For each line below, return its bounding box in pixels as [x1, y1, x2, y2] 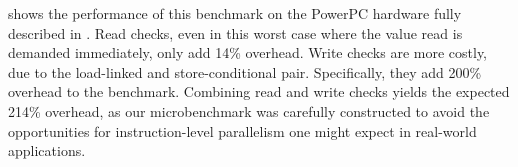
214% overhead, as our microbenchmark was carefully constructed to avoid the [8, 100, 490, 121]
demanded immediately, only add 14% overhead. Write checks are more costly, [8, 42, 488, 63]
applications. [8, 140, 86, 161]
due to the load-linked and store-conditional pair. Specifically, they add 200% [8, 61, 482, 82]
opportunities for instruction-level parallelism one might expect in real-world [8, 120, 477, 141]
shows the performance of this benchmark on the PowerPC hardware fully [8, 3, 462, 23]
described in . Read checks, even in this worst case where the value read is [8, 22, 463, 43]
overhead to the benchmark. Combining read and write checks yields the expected [8, 81, 510, 102]
